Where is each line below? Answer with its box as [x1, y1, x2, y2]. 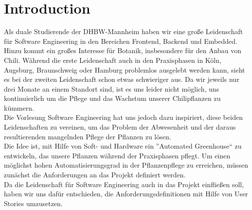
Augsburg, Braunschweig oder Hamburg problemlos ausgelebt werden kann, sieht [4, 64, 245, 75]
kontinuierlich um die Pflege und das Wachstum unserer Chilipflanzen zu [4, 93, 221, 103]
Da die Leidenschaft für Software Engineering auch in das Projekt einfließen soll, [4, 179, 244, 189]
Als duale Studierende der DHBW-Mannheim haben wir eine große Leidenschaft [4, 26, 243, 37]
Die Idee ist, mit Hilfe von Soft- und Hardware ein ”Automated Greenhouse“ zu [4, 141, 242, 151]
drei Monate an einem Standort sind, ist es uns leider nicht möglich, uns [4, 83, 219, 94]
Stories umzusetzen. [4, 198, 63, 208]
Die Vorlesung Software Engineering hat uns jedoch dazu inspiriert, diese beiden [4, 112, 243, 122]
